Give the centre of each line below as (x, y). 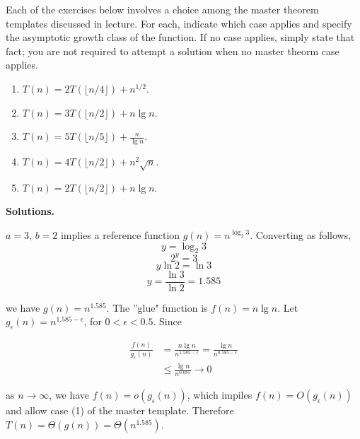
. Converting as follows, (301, 234)
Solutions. (30, 211)
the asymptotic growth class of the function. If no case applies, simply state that (180, 37)
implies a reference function (120, 234)
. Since (167, 321)
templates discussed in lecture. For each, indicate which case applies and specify (179, 23)
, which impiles (220, 395)
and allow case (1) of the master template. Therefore (120, 410)
